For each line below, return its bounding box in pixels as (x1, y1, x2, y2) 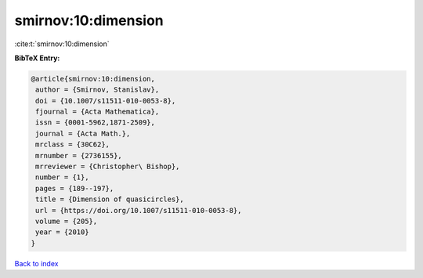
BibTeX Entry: (14, 53, 60, 63)
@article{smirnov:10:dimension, (31, 74, 156, 83)
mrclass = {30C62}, (35, 140, 110, 149)
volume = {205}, (35, 217, 98, 226)
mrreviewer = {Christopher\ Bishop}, (35, 162, 180, 171)
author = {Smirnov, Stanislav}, (35, 85, 160, 94)
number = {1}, (35, 173, 89, 182)
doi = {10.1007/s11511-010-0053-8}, (35, 96, 176, 105)
